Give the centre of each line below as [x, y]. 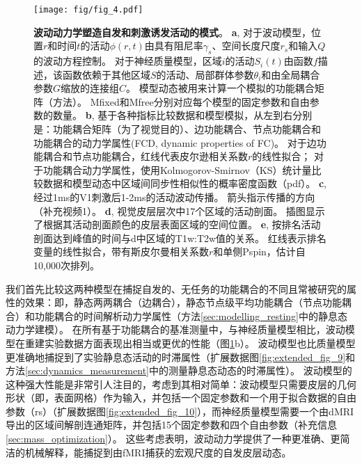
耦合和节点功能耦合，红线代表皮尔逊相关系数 [145, 156]
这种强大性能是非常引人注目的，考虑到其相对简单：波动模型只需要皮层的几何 [181, 384]
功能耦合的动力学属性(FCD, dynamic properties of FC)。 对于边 [175, 142]
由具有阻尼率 [174, 46]
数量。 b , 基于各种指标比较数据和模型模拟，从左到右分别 [182, 115]
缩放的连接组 [90, 88]
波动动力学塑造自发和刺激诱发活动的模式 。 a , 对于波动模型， [173, 32]
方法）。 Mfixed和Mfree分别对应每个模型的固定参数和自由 [181, 101]
